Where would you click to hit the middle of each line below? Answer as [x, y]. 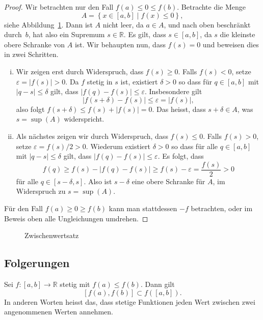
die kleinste [238, 34]
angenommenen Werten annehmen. [59, 312]
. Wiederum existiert [118, 146]
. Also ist [98, 181]
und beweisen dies [231, 44]
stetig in [100, 81]
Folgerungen [37, 263]
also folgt [30, 109]
